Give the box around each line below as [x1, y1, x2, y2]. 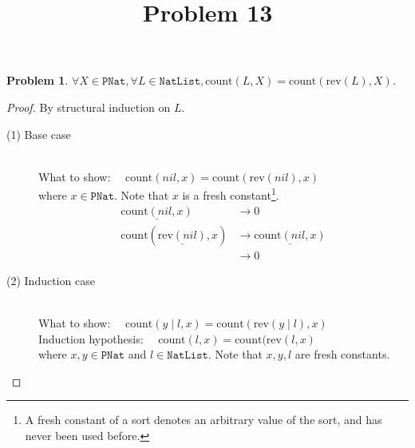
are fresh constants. [294, 346, 390, 363]
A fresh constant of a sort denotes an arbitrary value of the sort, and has [25, 411, 382, 428]
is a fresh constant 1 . [182, 184, 279, 203]
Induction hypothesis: [38, 330, 144, 347]
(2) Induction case [6, 272, 95, 288]
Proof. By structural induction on [6, 98, 171, 115]
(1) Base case [6, 125, 71, 142]
